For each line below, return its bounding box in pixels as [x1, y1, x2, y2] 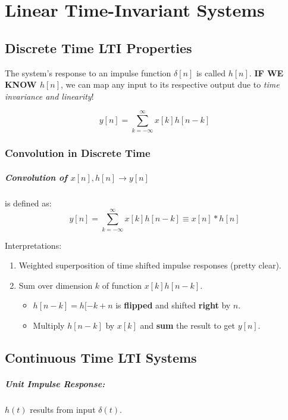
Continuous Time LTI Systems [5, 348, 197, 366]
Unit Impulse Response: [5, 377, 105, 390]
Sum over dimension [18, 279, 93, 291]
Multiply [33, 319, 65, 331]
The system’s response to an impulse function [5, 66, 171, 79]
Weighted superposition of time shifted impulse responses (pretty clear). [18, 259, 281, 271]
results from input [30, 403, 96, 415]
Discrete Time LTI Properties [5, 38, 192, 57]
